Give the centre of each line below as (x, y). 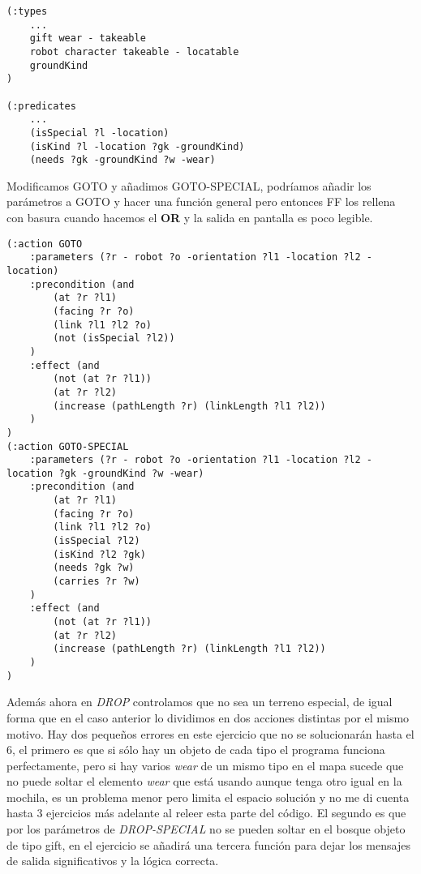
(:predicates (41, 106)
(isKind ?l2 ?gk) (99, 554)
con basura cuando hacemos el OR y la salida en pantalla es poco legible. (190, 218)
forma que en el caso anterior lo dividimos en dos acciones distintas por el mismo (208, 717)
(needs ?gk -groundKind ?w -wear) (122, 160)
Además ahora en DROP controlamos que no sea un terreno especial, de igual (200, 702)
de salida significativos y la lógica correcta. (113, 861)
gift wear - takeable (88, 39)
